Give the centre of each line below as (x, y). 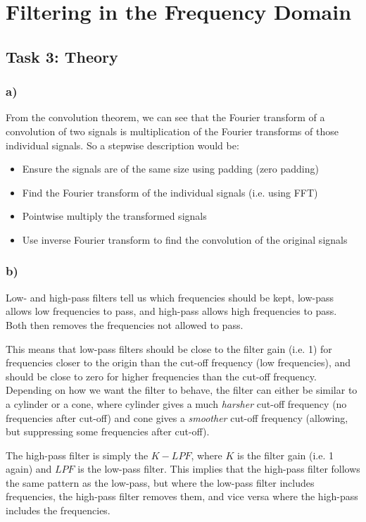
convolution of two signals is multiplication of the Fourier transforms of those (172, 131)
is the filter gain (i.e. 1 (286, 455)
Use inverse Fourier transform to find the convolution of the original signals (185, 239)
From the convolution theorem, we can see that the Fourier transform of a (165, 117)
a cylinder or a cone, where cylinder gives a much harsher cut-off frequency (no (176, 403)
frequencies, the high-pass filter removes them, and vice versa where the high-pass (182, 496)
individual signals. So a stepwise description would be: (122, 145)
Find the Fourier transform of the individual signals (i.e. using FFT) (170, 192)
